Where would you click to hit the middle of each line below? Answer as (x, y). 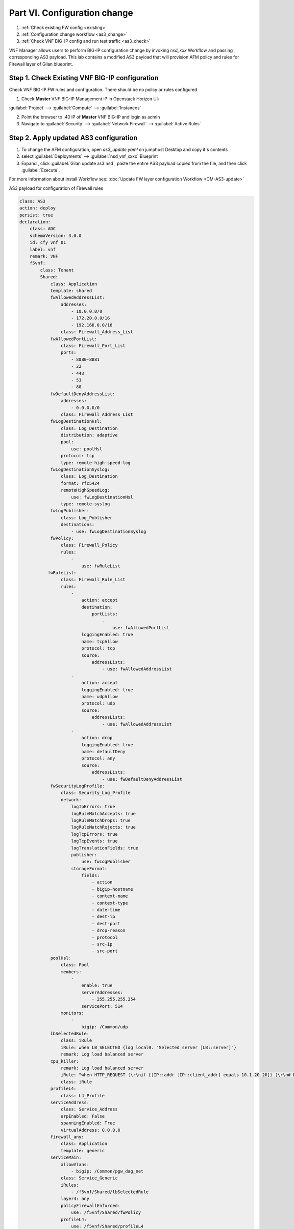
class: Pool (75, 965)
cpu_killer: (65, 1061)
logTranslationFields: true (105, 848)
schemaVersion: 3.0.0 (56, 235)
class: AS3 (32, 201)
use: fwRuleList (101, 566)
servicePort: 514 (102, 1006)
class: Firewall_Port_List (93, 346)
